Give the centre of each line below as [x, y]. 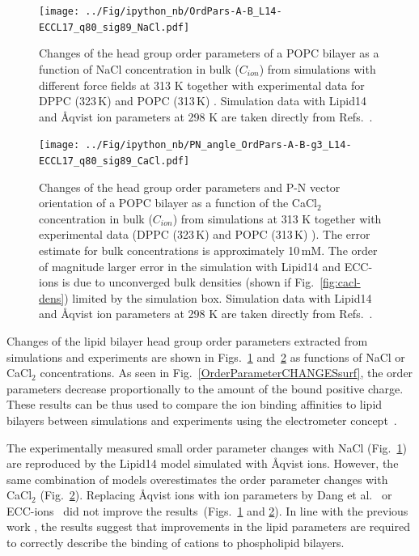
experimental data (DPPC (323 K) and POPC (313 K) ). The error [205, 234]
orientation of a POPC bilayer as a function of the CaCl [178, 203]
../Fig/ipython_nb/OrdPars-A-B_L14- [184, 11]
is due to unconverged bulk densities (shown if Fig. [188, 282]
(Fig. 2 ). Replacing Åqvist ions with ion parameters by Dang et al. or [216, 495]
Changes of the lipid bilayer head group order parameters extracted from [187, 340]
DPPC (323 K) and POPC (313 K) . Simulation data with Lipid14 [203, 101]
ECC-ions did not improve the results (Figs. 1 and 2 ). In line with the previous [207, 510]
